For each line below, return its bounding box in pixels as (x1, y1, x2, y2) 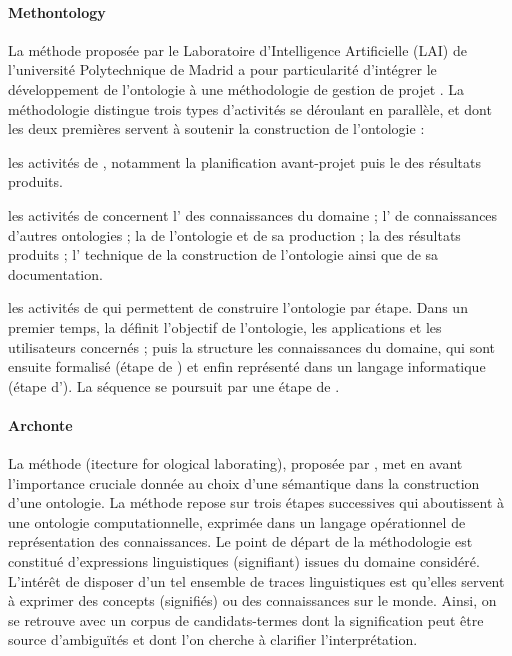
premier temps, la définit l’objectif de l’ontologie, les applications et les (8, 316, 442, 337)
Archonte (8, 414, 73, 435)
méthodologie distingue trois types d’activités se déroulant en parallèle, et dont (8, 98, 492, 119)
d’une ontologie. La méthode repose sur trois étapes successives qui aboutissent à (8, 492, 505, 513)
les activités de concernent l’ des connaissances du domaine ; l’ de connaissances (8, 204, 498, 225)
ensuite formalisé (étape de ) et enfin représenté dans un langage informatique (8, 356, 486, 377)
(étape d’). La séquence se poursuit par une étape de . (8, 375, 340, 396)
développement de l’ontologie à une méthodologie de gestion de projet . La (8, 78, 465, 99)
